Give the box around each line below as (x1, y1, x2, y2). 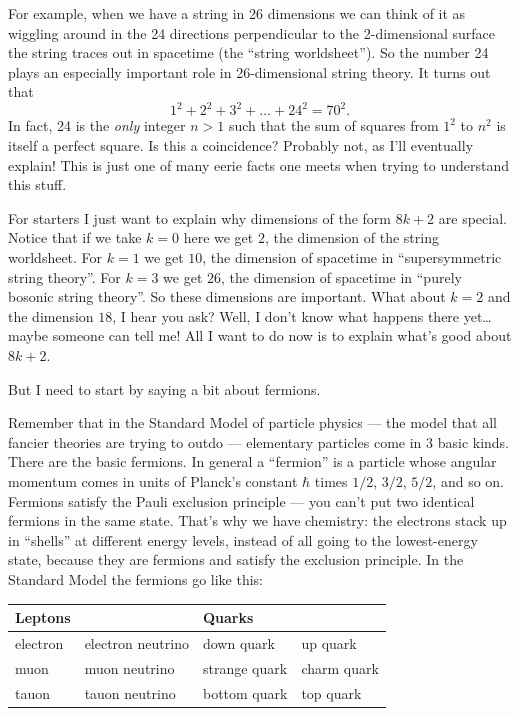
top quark (301, 682, 362, 703)
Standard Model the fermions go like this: (8, 568, 263, 589)
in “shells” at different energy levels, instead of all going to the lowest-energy (8, 529, 478, 550)
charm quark (301, 657, 379, 678)
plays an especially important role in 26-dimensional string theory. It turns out (8, 61, 491, 82)
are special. (438, 207, 507, 228)
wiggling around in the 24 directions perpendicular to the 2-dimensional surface (8, 22, 495, 43)
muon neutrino (84, 657, 175, 678)
